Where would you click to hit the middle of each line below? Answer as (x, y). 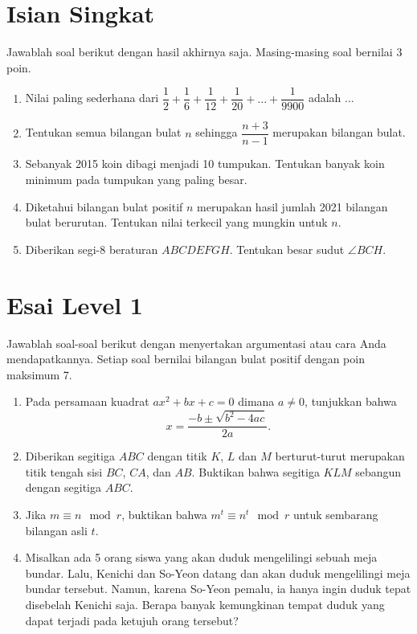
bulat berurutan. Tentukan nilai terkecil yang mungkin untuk (176, 222)
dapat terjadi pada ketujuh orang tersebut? (132, 620)
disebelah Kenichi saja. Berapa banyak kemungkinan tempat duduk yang (205, 604)
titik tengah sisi (64, 471)
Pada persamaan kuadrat (87, 401)
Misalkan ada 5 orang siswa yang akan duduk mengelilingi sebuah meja (201, 557)
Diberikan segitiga (70, 456)
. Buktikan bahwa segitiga (256, 471)
